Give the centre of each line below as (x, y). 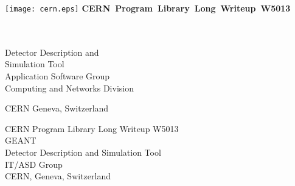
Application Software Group (57, 76)
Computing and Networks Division (69, 88)
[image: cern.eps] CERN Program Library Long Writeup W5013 (148, 8)
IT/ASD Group (34, 164)
